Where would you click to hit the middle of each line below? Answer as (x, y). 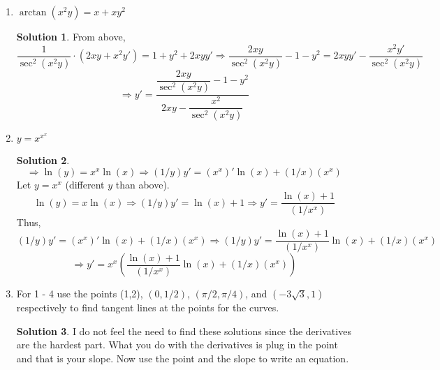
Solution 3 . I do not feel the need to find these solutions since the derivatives (184, 331)
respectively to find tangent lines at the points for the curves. (148, 308)
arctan (33, 13)
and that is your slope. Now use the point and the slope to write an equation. (183, 358)
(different (85, 184)
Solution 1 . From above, (71, 36)
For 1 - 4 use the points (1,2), (80, 294)
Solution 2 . (43, 160)
